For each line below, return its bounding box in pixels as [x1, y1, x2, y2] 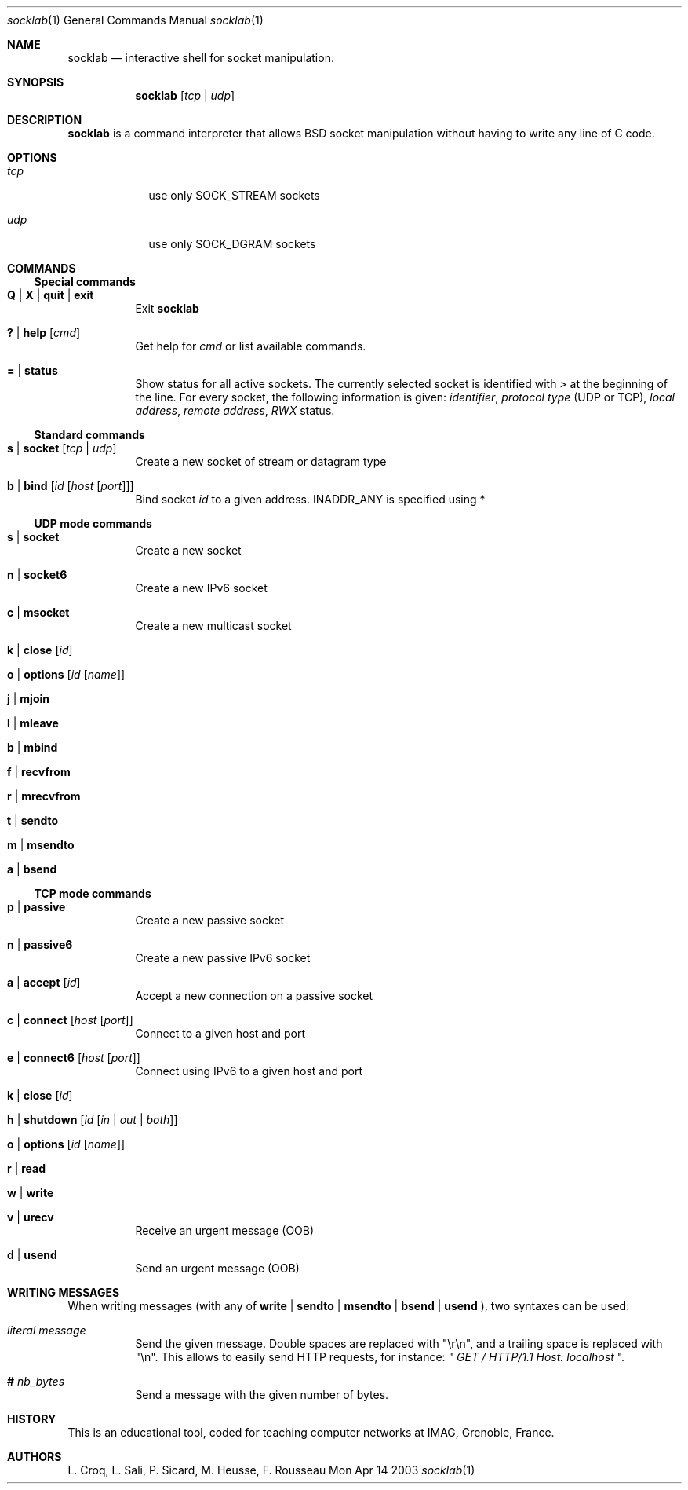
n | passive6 [7, 938, 73, 951]
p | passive [7, 900, 66, 913]
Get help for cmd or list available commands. [135, 339, 366, 353]
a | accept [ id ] [7, 976, 81, 989]
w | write [7, 1186, 54, 1199]
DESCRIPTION [7, 113, 82, 126]
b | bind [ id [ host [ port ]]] [7, 479, 134, 492]
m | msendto [7, 838, 75, 851]
